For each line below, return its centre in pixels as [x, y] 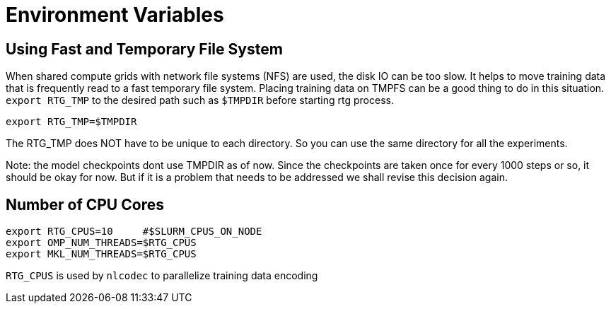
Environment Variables [115, 15]
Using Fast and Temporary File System [144, 49]
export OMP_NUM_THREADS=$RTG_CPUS [101, 243]
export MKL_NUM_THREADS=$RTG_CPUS [101, 254]
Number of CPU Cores [85, 204]
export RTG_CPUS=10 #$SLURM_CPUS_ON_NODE [134, 232]
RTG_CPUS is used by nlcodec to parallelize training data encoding [162, 276]
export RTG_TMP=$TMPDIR [71, 122]
